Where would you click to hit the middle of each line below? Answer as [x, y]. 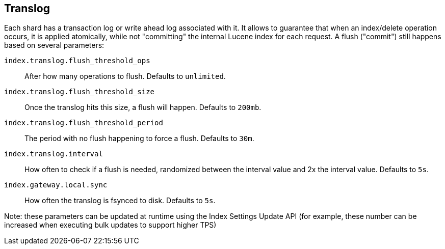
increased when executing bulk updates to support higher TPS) [110, 225]
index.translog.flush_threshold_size [80, 92]
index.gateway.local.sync [56, 185]
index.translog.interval [54, 154]
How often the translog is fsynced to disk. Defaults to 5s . [120, 201]
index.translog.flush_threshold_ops [77, 61]
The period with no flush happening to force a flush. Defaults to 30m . [139, 139]
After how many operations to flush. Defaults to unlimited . [125, 76]
